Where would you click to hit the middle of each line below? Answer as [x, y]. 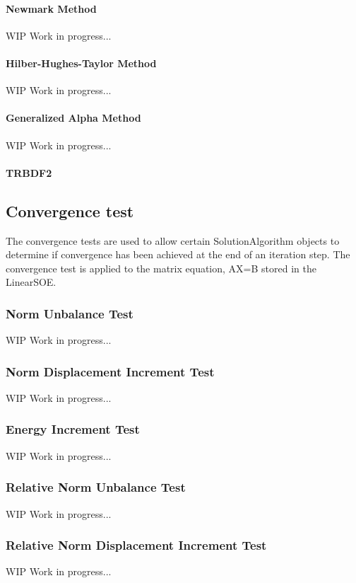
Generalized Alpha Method [73, 118]
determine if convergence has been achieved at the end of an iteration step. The [178, 254]
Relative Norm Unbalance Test [96, 487]
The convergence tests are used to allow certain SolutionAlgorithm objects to [173, 240]
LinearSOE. [31, 282]
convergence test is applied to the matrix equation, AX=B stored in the [161, 268]
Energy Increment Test [73, 429]
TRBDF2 [29, 172]
